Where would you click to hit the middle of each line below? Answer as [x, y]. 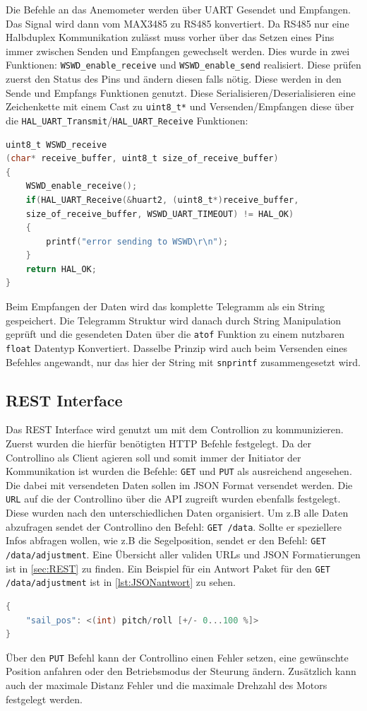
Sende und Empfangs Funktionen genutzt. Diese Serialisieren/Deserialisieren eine [181, 92]
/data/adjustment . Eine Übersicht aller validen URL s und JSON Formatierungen [183, 554]
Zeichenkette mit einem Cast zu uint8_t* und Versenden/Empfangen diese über [180, 106]
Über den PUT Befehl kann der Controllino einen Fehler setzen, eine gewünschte [177, 657]
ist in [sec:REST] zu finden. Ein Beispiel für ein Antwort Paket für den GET [168, 568]
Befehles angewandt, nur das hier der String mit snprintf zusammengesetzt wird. [183, 362]
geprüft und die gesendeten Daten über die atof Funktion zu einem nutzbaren [175, 334]
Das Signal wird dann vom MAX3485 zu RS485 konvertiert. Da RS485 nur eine [178, 23]
